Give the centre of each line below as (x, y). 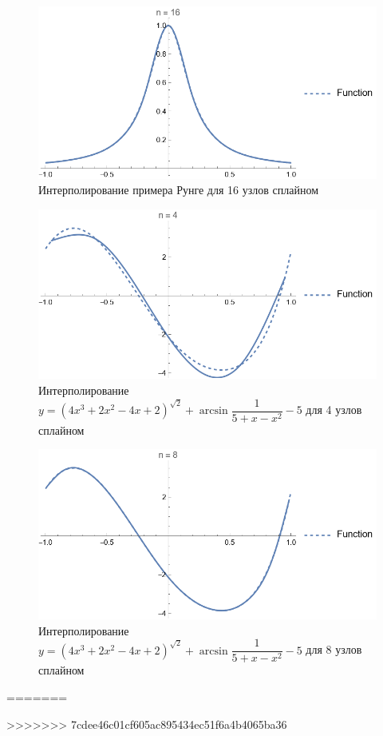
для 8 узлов (334, 649)
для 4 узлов (334, 410)
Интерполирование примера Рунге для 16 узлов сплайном (179, 190)
